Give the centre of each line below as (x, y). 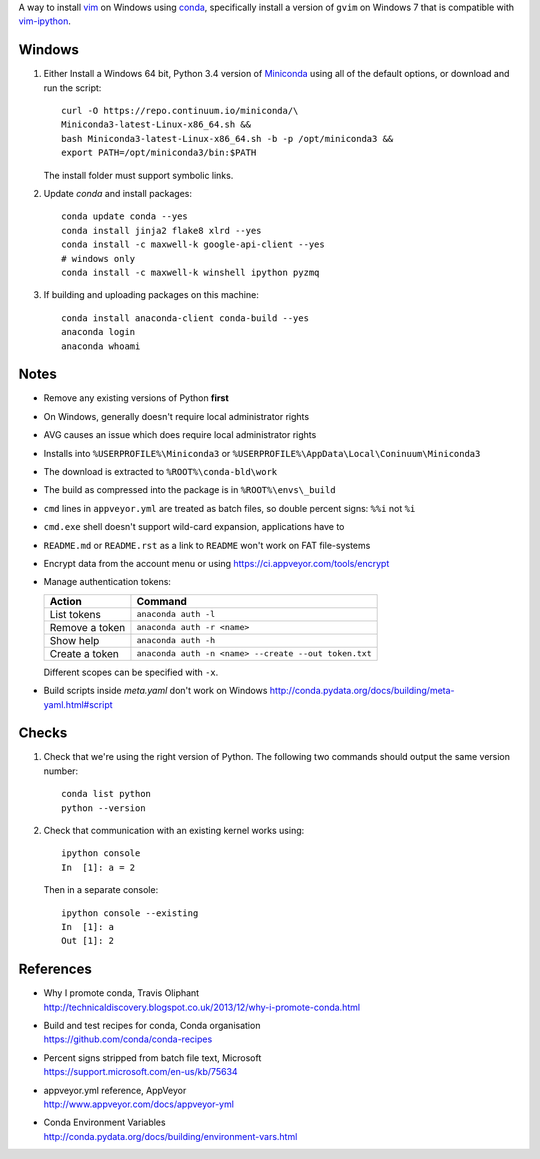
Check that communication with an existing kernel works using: (174, 830)
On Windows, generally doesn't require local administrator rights (176, 416)
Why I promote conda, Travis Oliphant (121, 993)
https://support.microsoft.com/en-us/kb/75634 (141, 1072)
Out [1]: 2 (88, 941)
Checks (43, 733)
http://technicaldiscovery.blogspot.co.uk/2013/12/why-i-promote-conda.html (201, 1007)
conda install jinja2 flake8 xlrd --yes (161, 230)
